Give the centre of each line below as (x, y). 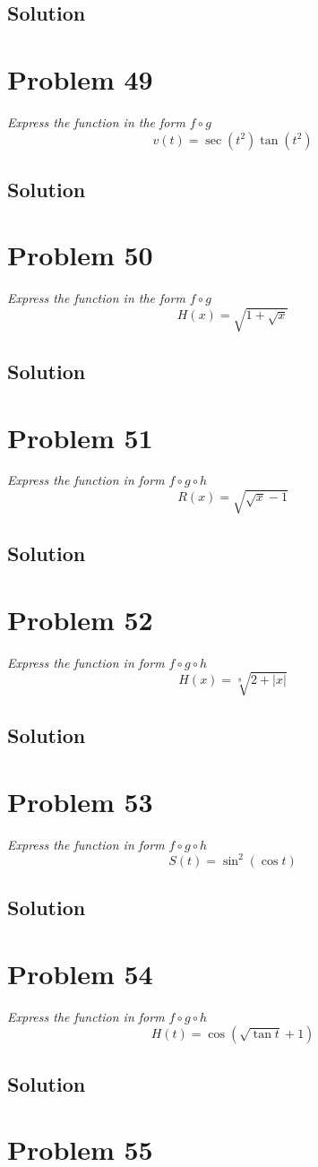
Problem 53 (80, 801)
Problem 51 (80, 437)
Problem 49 (80, 78)
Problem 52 (80, 619)
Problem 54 (80, 973)
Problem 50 (80, 255)
